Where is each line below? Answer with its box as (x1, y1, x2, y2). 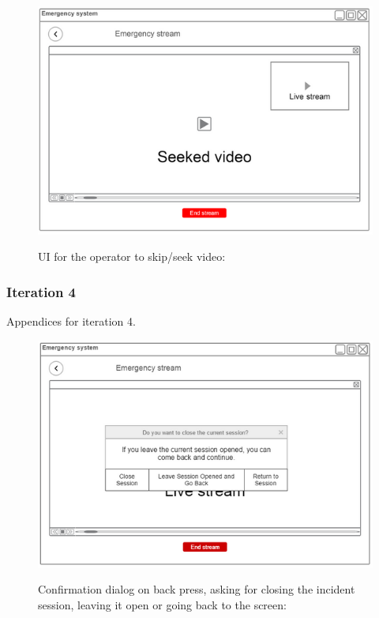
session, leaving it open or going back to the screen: (38, 596, 287, 612)
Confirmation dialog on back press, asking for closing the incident (38, 581, 355, 597)
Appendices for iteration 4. (6, 312, 136, 329)
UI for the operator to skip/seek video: (38, 248, 226, 265)
